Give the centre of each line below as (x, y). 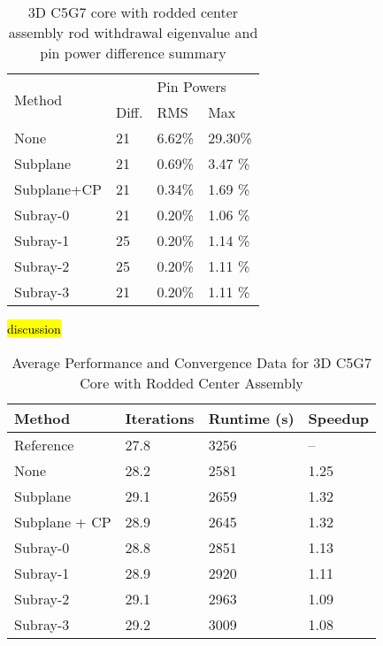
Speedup (339, 418)
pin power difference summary (133, 53)
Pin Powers (191, 86)
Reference (44, 444)
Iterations (160, 418)
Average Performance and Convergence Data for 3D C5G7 (191, 362)
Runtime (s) (251, 418)
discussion (34, 328)
